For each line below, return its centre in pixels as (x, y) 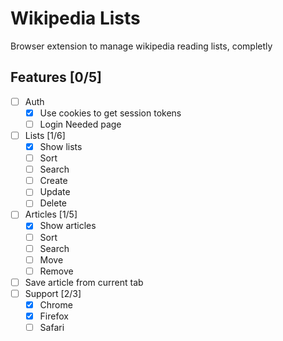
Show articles (68, 226)
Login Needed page (80, 124)
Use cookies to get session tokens (110, 113)
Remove (56, 271)
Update (55, 192)
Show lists (61, 146)
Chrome (56, 304)
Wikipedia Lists (75, 18)
